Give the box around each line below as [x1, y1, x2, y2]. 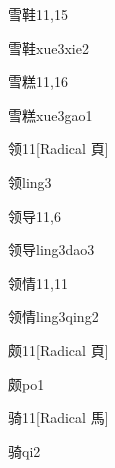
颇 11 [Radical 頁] [8, 339, 109, 360]
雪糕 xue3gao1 [8, 104, 93, 125]
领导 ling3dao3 [8, 239, 95, 260]
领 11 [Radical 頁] [8, 138, 109, 159]
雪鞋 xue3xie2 [8, 37, 89, 58]
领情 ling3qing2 [8, 306, 99, 327]
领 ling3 [8, 171, 52, 192]
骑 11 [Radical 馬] [8, 407, 109, 428]
